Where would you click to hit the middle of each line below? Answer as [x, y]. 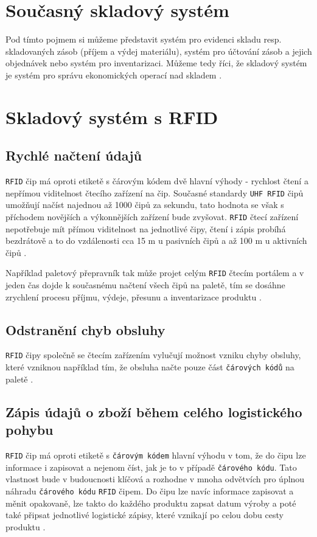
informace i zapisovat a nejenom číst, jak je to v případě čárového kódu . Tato [151, 467]
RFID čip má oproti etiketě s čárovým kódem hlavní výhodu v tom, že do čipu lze [156, 455]
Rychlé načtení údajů [74, 155]
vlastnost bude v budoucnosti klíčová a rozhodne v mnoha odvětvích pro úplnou [155, 479]
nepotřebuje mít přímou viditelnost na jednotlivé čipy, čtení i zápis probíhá [146, 228]
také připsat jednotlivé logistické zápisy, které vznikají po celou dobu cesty [145, 515]
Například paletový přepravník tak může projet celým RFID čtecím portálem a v [155, 273]
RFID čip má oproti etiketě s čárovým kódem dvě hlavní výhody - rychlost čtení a [157, 181]
